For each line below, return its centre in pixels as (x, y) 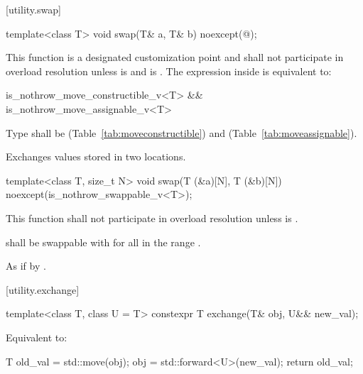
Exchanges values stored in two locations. (96, 156)
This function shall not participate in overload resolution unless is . (152, 218)
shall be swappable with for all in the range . (103, 242)
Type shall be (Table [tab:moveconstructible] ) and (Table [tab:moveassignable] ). (181, 132)
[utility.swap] (33, 9)
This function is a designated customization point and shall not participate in (175, 57)
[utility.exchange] (43, 289)
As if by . (26, 266)
